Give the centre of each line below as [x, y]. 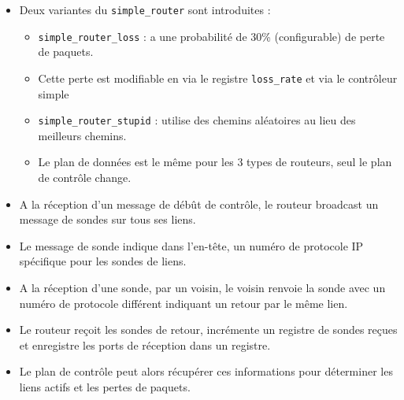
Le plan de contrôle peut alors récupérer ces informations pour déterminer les [206, 371]
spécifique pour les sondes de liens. [103, 261]
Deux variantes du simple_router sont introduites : [145, 9]
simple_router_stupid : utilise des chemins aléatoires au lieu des [197, 120]
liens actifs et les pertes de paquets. [105, 386]
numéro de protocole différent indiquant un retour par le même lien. [183, 303]
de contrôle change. [85, 177]
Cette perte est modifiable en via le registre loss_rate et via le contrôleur [218, 78]
